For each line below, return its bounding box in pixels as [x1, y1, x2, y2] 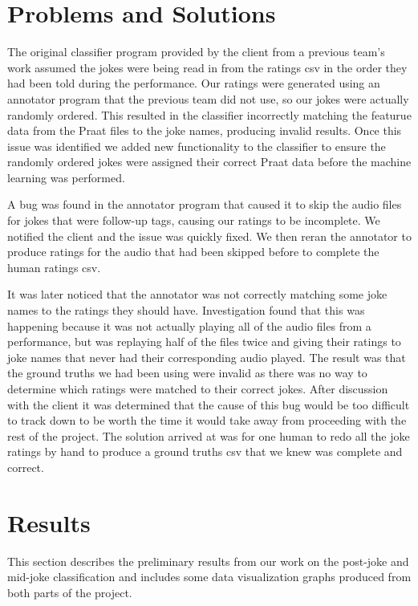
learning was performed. [7, 169, 125, 185]
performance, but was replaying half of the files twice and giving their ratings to [7, 333, 401, 350]
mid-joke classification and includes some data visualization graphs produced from [7, 568, 412, 585]
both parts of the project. [7, 584, 132, 600]
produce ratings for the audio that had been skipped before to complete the [7, 243, 379, 260]
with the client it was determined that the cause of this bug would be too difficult [7, 396, 410, 413]
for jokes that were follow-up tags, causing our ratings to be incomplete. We [7, 212, 380, 229]
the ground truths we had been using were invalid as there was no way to [7, 364, 367, 381]
